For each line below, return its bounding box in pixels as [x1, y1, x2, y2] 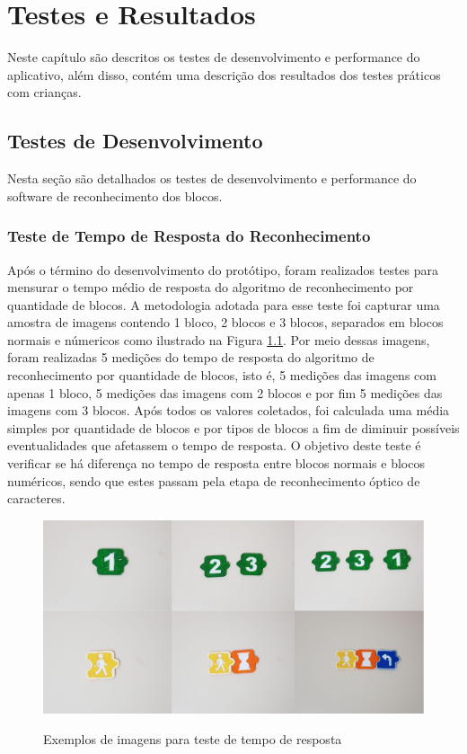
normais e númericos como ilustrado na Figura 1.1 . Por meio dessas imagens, [7, 330, 430, 349]
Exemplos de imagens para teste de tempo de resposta [43, 729, 342, 748]
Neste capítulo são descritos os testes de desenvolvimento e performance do [7, 48, 420, 67]
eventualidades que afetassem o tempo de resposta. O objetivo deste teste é [7, 436, 421, 455]
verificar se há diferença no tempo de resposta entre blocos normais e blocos [7, 454, 425, 473]
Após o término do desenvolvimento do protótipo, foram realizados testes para [7, 260, 439, 279]
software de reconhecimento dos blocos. [7, 186, 223, 205]
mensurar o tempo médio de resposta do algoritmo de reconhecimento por [7, 278, 414, 297]
